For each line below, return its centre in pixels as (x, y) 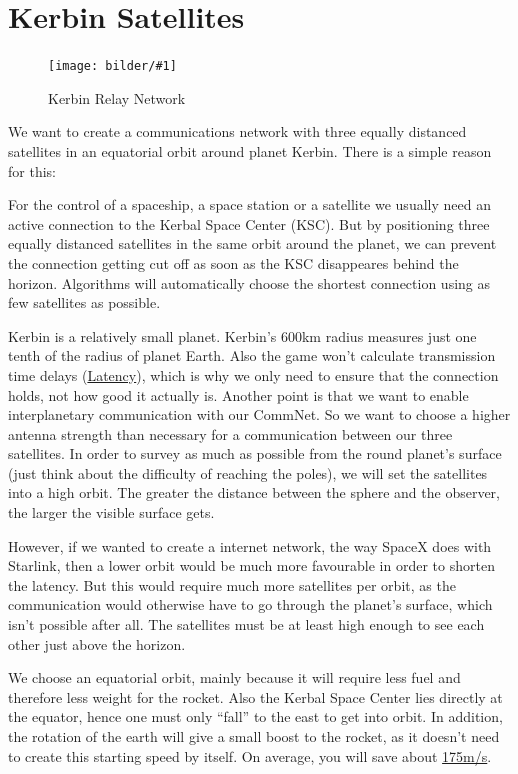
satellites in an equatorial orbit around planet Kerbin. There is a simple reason (250, 150)
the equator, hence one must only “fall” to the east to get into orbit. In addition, (255, 716)
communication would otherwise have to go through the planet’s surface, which (250, 604)
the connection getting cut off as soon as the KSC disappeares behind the (233, 262)
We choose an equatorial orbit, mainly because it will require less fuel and (234, 677)
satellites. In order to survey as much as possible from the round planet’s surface (255, 453)
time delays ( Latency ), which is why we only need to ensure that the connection (253, 374)
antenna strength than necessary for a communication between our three (230, 433)
